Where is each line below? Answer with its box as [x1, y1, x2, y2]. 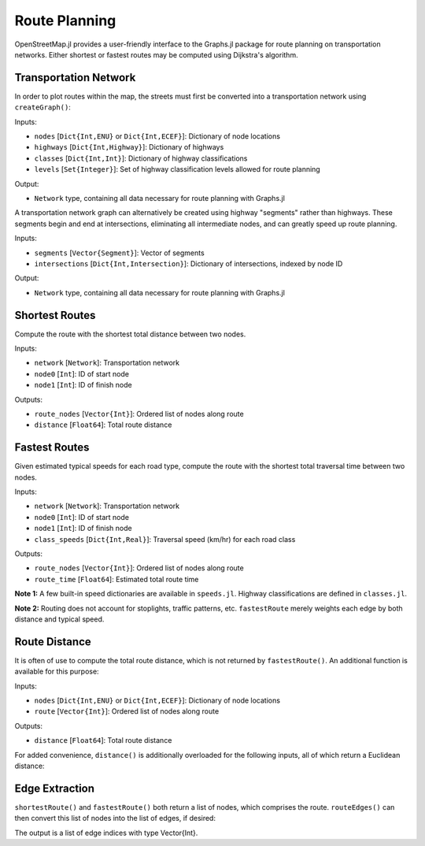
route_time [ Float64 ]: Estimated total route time [34, 574, 199, 584]
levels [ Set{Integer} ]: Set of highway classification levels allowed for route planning [34, 165, 320, 174]
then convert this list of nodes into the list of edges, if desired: [14, 814, 216, 823]
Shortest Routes [14, 308, 96, 322]
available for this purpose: [14, 666, 99, 677]
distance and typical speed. [14, 614, 105, 624]
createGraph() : [14, 102, 71, 112]
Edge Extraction [14, 781, 94, 795]
